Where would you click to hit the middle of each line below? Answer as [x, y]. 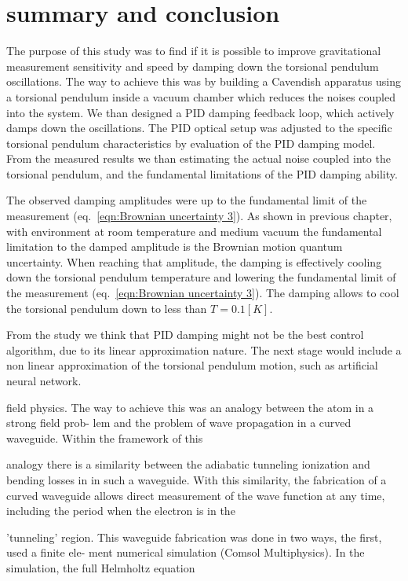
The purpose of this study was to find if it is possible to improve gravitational [194, 51]
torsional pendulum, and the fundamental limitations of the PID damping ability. [202, 173]
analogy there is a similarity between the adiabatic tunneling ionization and [188, 464]
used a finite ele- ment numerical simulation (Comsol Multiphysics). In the [186, 552]
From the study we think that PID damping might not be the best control [185, 335]
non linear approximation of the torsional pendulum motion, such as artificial [192, 365]
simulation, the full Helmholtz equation [101, 567]
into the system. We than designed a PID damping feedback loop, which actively [200, 112]
